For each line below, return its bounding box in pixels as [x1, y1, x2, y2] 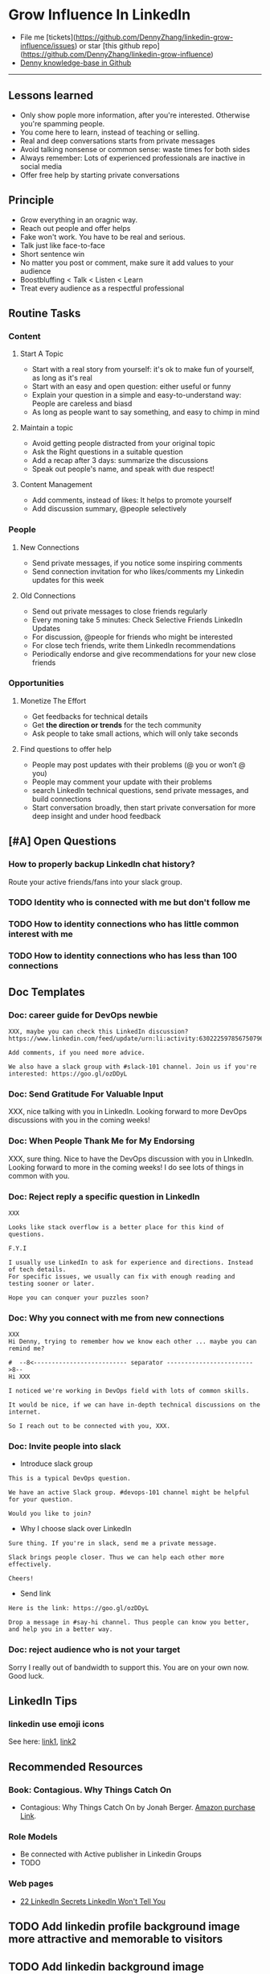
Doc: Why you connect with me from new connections [8, 1312, 225, 1324]
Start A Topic [19, 349, 64, 359]
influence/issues [19, 40, 75, 50]
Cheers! [8, 1575, 35, 1583]
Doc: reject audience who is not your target [8, 1644, 181, 1655]
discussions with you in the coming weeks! [8, 1115, 150, 1125]
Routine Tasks [8, 306, 81, 320]
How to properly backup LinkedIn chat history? [8, 859, 195, 870]
